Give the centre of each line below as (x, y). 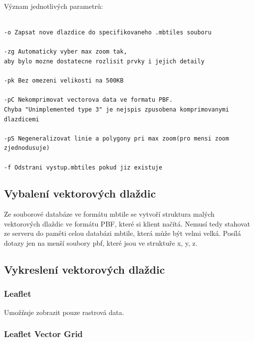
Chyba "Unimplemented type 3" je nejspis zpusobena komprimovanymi (117, 109)
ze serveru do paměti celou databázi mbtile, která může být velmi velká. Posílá (123, 233)
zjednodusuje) (27, 148)
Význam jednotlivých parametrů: (54, 6)
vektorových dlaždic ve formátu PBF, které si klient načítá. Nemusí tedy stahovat (127, 223)
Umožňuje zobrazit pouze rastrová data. (64, 312)
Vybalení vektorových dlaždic (80, 193)
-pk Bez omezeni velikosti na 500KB (64, 81)
